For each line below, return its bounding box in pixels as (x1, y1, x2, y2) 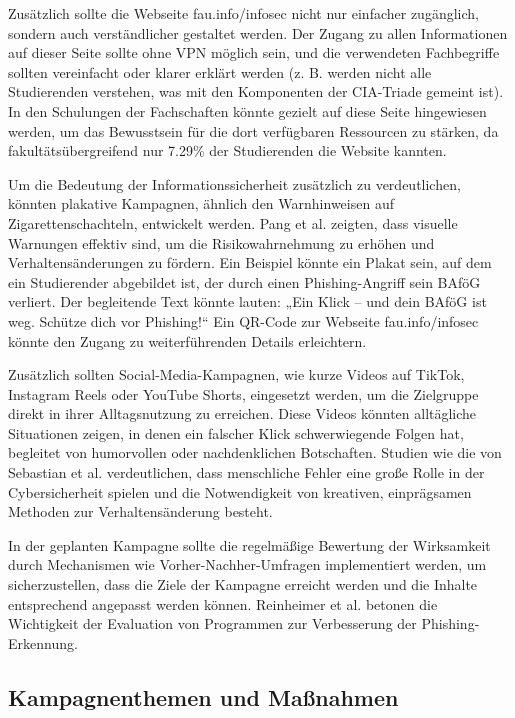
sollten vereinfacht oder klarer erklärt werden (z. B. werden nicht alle (8, 61, 432, 82)
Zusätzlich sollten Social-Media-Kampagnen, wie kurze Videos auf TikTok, (8, 364, 465, 385)
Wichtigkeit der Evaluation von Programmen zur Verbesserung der (8, 613, 417, 634)
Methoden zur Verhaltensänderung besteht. (8, 501, 273, 522)
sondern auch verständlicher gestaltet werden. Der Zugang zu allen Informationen (8, 22, 508, 43)
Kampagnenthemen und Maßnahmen (8, 681, 399, 712)
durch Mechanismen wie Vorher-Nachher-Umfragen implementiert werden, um (8, 554, 487, 575)
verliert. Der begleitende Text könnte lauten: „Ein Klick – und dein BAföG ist (8, 291, 487, 312)
